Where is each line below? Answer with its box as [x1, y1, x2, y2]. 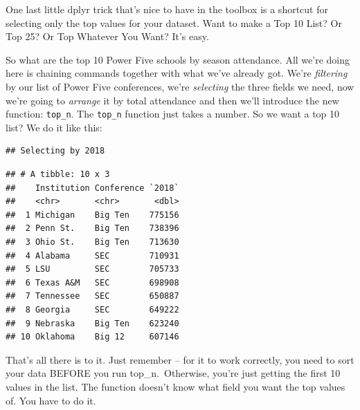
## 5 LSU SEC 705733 [6, 264, 179, 274]
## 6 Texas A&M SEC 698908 [6, 277, 179, 288]
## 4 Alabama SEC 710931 [6, 250, 179, 261]
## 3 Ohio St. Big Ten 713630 [6, 236, 179, 247]
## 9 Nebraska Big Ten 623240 [6, 318, 179, 328]
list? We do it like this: [6, 120, 102, 134]
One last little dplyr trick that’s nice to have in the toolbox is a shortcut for [6, 2, 328, 16]
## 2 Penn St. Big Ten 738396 [6, 223, 179, 234]
